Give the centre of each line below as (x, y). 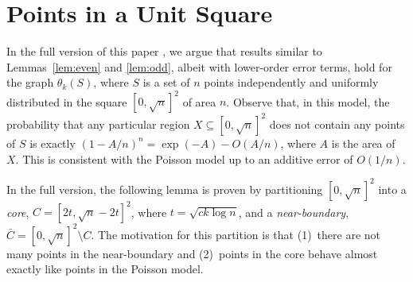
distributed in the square (67, 101)
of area (199, 101)
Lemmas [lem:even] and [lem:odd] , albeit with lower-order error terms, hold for (199, 66)
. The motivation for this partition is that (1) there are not (236, 234)
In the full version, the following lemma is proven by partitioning (165, 189)
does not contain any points (337, 124)
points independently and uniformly (291, 82)
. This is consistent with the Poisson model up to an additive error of (184, 158)
